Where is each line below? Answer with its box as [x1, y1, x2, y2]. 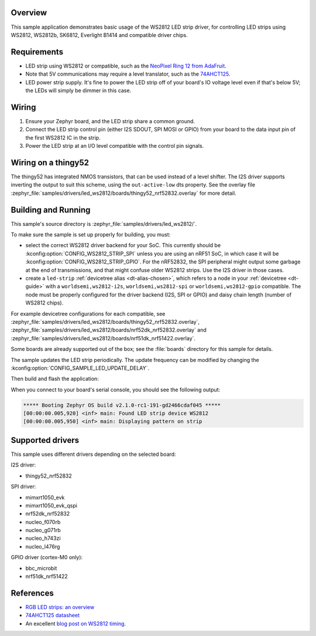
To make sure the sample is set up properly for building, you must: [11, 231, 171, 238]
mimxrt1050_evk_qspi [25, 502, 77, 509]
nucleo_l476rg [25, 543, 60, 550]
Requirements [11, 47, 64, 57]
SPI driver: [11, 483, 36, 490]
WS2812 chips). [25, 299, 64, 306]
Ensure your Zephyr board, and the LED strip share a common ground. [25, 117, 195, 124]
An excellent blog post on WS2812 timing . [25, 620, 126, 627]
